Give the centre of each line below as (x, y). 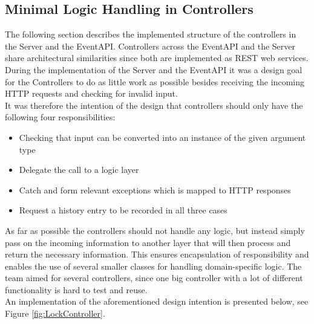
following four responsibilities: (60, 117)
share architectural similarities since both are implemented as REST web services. (157, 58)
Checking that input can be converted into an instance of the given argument (162, 137)
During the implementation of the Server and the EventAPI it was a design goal (154, 69)
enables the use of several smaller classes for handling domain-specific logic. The (153, 266)
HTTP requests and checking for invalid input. (91, 93)
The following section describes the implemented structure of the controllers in (151, 34)
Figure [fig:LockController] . (55, 313)
